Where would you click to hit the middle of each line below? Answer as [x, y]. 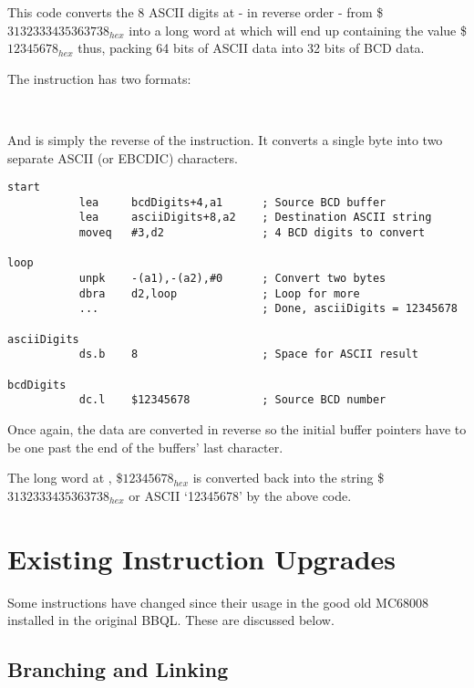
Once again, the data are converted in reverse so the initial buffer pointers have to [237, 429]
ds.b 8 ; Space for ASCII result [249, 354]
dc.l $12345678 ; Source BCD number [232, 400]
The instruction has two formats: [99, 78]
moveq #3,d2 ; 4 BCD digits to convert [252, 233]
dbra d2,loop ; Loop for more [219, 293]
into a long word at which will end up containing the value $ [298, 30]
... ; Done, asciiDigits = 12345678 [268, 309]
